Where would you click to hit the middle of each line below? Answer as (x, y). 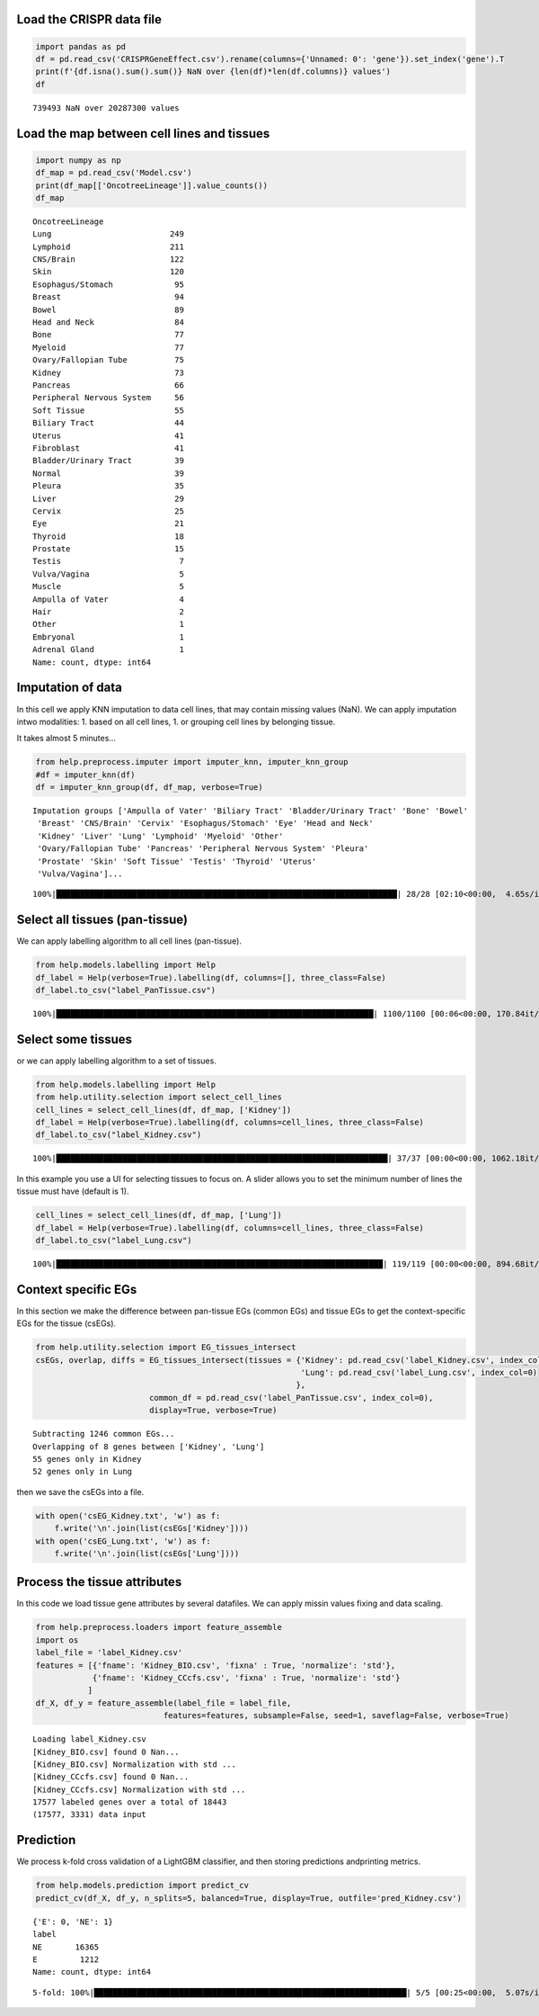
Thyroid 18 (108, 536)
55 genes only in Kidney (87, 1459)
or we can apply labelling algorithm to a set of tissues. (117, 1061)
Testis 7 (108, 561)
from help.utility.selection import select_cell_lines (159, 1097)
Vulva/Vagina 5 (108, 574)
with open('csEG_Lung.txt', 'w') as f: (123, 1541)
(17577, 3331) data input (90, 1814)
